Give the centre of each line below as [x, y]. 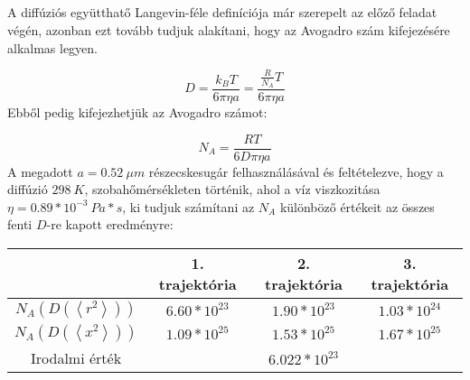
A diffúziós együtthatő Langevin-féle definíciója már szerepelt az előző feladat [222, 12]
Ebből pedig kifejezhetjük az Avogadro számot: [137, 111]
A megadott [40, 171]
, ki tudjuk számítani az [188, 206]
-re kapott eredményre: [110, 224]
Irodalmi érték [76, 357]
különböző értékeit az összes [357, 206]
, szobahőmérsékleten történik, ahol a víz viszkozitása [232, 189]
